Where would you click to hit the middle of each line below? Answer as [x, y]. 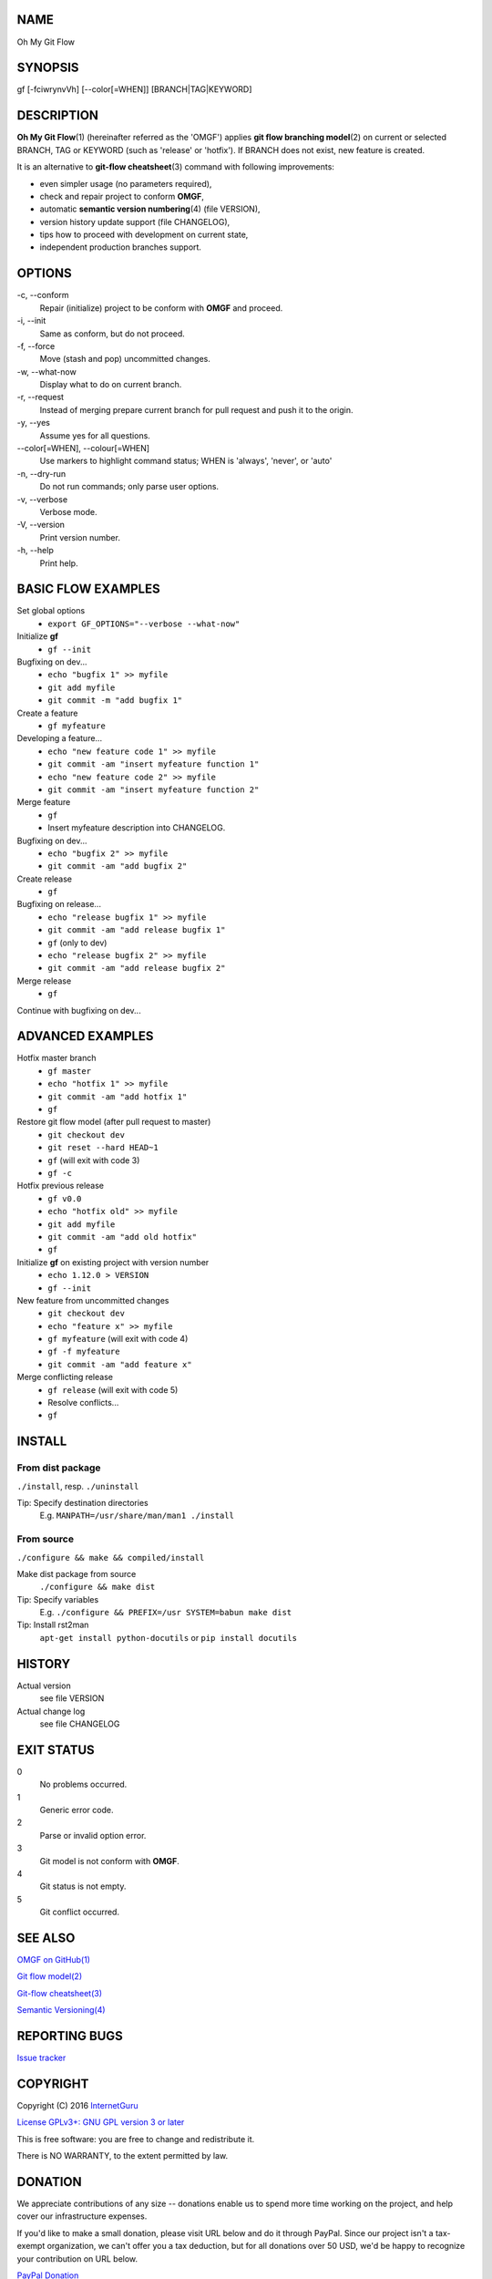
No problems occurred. [83, 1784]
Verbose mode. [68, 512]
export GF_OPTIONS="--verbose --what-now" [144, 624]
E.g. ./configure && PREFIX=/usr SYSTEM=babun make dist [166, 1613]
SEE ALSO [46, 1938]
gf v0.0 [65, 1198]
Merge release [44, 981]
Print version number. [80, 537]
